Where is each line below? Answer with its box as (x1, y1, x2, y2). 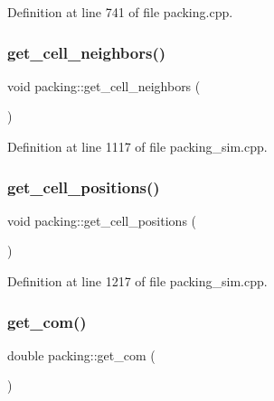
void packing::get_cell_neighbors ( (7, 76, 201, 95)
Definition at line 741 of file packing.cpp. (7, 3, 233, 21)
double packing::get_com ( (7, 345, 156, 364)
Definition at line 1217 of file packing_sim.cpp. (7, 272, 268, 290)
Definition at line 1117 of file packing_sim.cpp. (7, 137, 268, 155)
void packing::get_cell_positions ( (7, 210, 197, 229)
